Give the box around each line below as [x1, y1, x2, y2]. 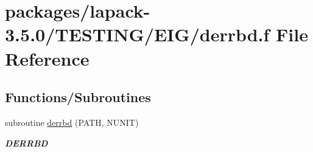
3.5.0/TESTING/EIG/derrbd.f [5, 22, 270, 47]
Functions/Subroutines [5, 88, 151, 106]
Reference [5, 46, 90, 71]
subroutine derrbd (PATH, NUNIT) [5, 116, 139, 128]
